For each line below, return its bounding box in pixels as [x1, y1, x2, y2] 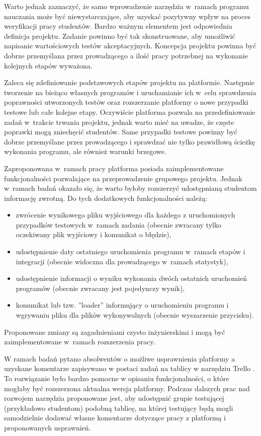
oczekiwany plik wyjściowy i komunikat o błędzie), [16, 229, 171, 240]
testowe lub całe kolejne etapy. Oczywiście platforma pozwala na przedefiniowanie [4, 106, 255, 117]
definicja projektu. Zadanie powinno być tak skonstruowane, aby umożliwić [4, 30, 235, 41]
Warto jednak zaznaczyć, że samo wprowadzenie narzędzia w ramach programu [4, 1, 249, 11]
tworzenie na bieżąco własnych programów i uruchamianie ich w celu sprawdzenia [4, 87, 256, 97]
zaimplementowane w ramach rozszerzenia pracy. [4, 336, 155, 347]
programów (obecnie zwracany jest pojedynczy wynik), [16, 282, 185, 293]
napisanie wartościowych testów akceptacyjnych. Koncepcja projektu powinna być [4, 40, 256, 51]
